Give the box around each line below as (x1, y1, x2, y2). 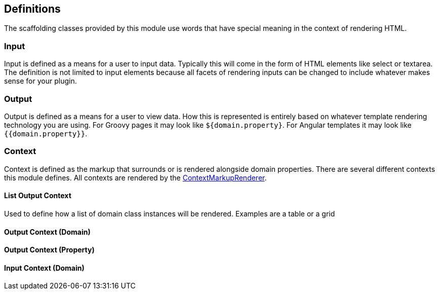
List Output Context (4, 191, 71, 200)
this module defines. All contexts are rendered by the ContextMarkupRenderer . (4, 173, 267, 182)
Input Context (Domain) (4, 263, 85, 272)
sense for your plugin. (4, 77, 77, 86)
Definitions (4, 3, 61, 15)
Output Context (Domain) (4, 227, 91, 236)
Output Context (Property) (4, 245, 95, 254)
